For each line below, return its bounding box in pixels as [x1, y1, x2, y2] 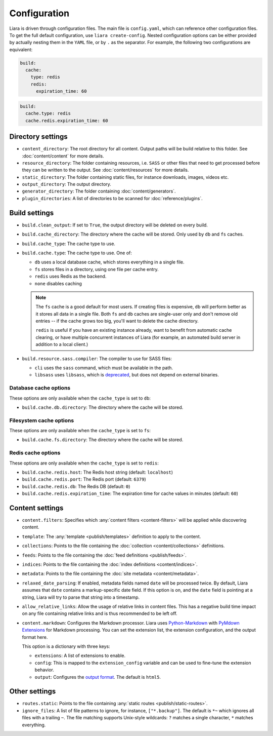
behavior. [34, 667, 54, 673]
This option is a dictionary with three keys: [22, 643, 111, 649]
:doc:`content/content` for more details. [22, 152, 104, 159]
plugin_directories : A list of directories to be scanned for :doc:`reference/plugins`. [22, 195, 203, 201]
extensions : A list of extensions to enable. [34, 652, 126, 658]
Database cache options [9, 384, 71, 392]
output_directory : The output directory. [22, 181, 111, 187]
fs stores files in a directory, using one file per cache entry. [34, 266, 159, 272]
